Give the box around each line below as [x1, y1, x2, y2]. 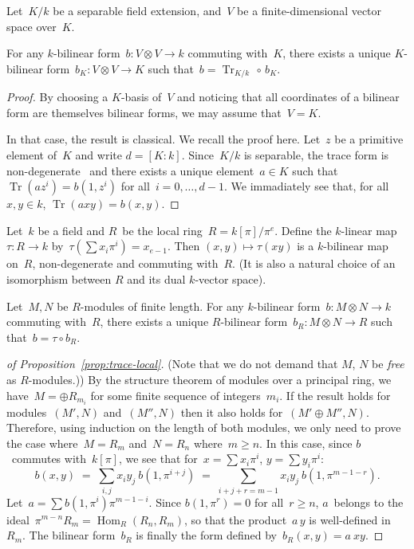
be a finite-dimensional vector [237, 2, 382, 18]
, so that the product [184, 511, 287, 527]
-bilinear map [323, 237, 388, 254]
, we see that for [118, 450, 198, 467]
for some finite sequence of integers [90, 386, 261, 403]
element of [6, 147, 57, 163]
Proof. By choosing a [6, 88, 108, 105]
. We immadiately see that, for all [223, 178, 389, 194]
